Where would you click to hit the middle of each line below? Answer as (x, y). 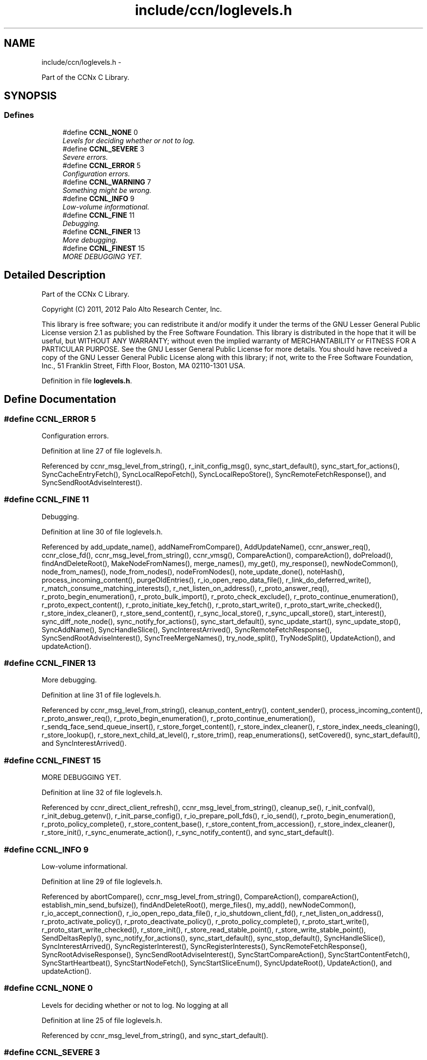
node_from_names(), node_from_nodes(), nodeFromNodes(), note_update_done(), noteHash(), (193, 571)
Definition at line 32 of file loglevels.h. (102, 793)
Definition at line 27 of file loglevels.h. (102, 451)
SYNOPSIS (30, 96)
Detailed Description (55, 275)
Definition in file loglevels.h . (87, 380)
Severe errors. (85, 157)
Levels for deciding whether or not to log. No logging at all (135, 1005)
